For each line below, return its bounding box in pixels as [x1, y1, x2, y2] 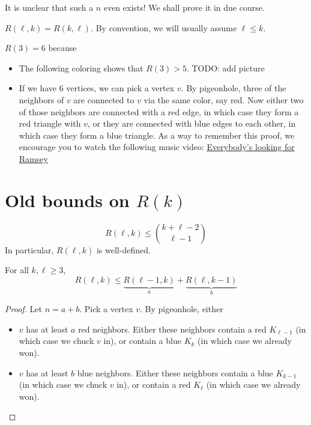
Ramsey [19, 152, 48, 164]
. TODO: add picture [186, 61, 265, 74]
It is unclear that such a [5, 1, 94, 13]
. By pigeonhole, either [140, 303, 223, 315]
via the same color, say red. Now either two [143, 93, 304, 106]
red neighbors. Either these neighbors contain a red [78, 322, 267, 335]
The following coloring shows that [19, 61, 143, 74]
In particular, [5, 243, 54, 256]
